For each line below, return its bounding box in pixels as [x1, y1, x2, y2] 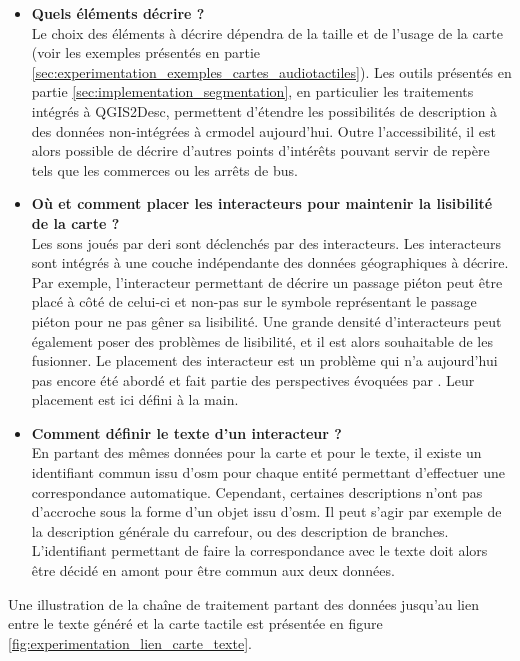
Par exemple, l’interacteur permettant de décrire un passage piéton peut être [31, 271, 503, 292]
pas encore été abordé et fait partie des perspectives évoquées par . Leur [31, 369, 475, 390]
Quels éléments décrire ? [31, 3, 205, 23]
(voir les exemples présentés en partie [31, 42, 261, 63]
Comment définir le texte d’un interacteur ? [31, 422, 342, 443]
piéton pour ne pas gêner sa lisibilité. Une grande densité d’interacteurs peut [31, 310, 502, 331]
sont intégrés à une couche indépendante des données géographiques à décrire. [31, 252, 509, 273]
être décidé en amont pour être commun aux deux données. [31, 560, 395, 581]
